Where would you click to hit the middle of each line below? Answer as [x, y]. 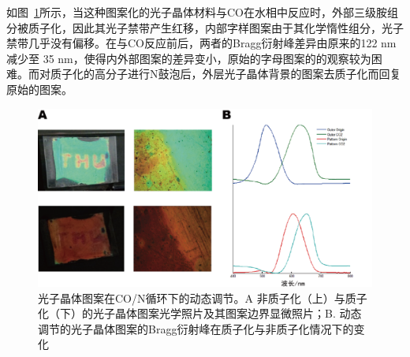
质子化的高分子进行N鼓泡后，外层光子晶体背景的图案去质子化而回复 [225, 74]
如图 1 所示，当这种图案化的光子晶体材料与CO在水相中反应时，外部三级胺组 [202, 12]
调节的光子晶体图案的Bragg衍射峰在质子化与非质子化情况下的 [196, 328]
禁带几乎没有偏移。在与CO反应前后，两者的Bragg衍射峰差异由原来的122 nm [201, 43]
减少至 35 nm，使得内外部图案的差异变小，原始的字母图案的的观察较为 [189, 58]
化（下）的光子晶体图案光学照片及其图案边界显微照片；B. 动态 [200, 313]
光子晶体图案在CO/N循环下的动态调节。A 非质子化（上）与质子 [203, 297]
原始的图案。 [39, 89]
